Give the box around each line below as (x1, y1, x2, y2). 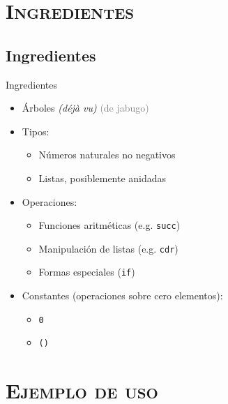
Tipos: (22, 124, 50, 138)
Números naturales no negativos (38, 147, 176, 162)
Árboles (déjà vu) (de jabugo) (22, 100, 149, 115)
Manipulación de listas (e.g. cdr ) (38, 241, 178, 255)
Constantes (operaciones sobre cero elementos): (22, 288, 223, 303)
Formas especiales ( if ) (38, 264, 135, 279)
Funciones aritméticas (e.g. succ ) (38, 218, 181, 232)
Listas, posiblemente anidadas (38, 170, 167, 185)
